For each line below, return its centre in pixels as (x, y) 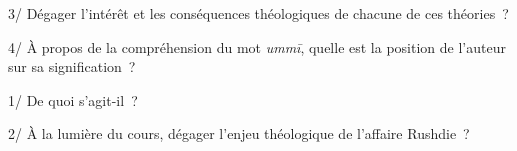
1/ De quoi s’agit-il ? (73, 99)
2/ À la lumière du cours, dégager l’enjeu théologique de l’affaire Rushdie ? (239, 133)
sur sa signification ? (72, 66)
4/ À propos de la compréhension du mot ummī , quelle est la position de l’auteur (257, 46)
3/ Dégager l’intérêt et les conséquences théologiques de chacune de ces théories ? (258, 13)
